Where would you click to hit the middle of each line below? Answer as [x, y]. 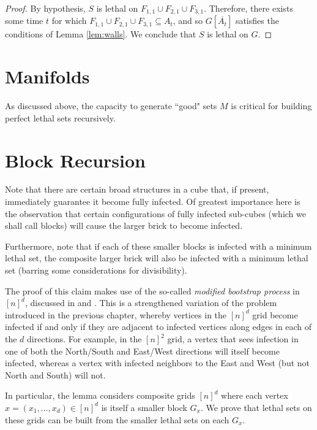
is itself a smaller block [144, 407]
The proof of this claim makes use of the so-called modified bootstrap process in [152, 290]
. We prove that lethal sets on [256, 407]
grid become [275, 314]
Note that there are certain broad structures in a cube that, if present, [137, 189]
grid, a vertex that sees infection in [233, 339]
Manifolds [47, 76]
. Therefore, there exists [248, 8]
